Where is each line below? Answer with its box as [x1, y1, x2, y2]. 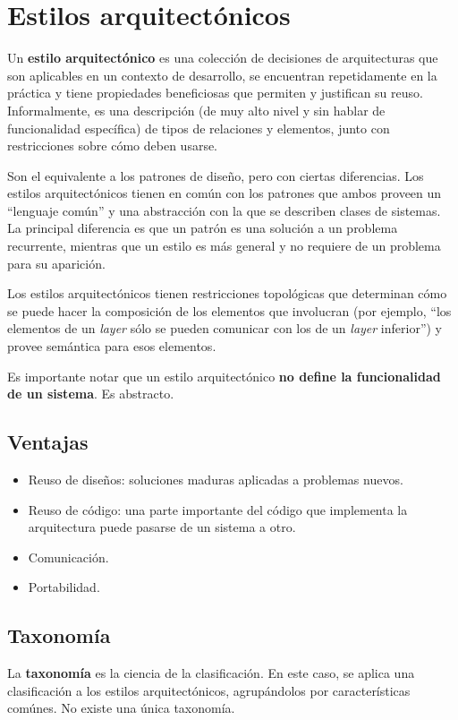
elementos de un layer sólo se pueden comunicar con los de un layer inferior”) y [7, 319, 443, 338]
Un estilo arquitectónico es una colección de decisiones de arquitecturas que [7, 48, 438, 67]
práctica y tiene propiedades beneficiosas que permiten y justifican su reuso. [7, 83, 423, 102]
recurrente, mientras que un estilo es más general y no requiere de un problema [7, 236, 441, 255]
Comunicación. [28, 547, 109, 566]
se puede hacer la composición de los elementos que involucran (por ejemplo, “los [7, 301, 452, 320]
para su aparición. [7, 253, 106, 272]
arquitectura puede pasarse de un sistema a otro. [28, 518, 296, 536]
